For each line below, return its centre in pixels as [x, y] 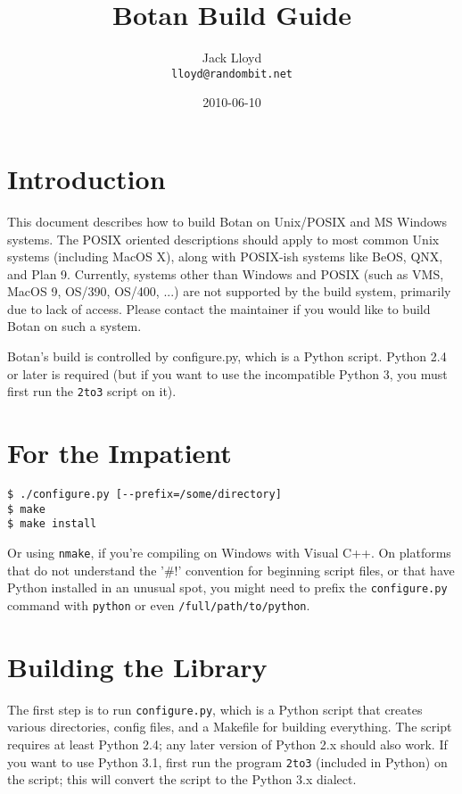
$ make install [52, 524]
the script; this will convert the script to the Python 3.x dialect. [182, 779]
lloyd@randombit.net [232, 74]
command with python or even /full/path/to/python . [159, 604]
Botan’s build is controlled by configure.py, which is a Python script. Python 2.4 [227, 356]
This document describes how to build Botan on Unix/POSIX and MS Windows [227, 221]
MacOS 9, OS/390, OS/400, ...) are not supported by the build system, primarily [229, 291]
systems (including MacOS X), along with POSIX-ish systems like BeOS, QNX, [225, 256]
